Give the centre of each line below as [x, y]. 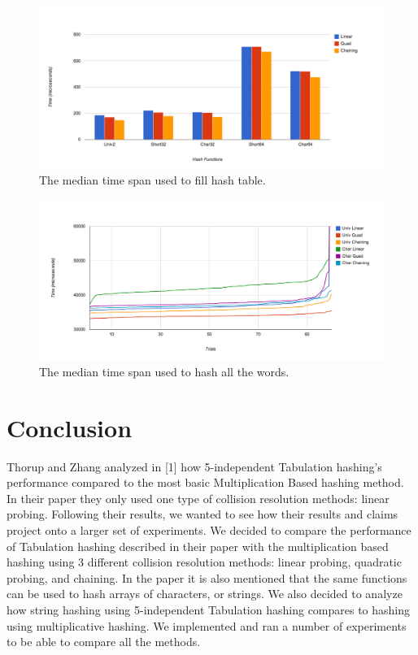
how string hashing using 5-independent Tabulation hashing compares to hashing [209, 609]
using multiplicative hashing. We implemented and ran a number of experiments [207, 625]
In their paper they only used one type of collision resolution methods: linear [198, 498]
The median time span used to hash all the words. [164, 371]
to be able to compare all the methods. [104, 642]
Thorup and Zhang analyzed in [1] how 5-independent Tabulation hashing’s [194, 466]
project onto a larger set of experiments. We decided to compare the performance [209, 529]
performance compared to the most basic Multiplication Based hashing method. [205, 482]
